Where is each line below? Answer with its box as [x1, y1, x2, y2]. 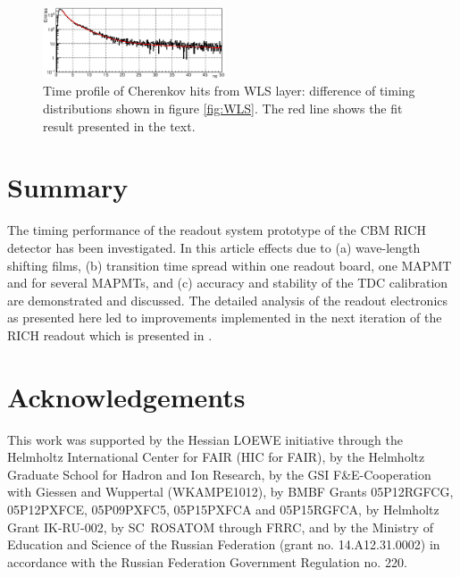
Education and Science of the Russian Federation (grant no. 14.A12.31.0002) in [7, 535, 440, 554]
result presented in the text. [43, 116, 196, 135]
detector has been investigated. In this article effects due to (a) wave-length [7, 238, 421, 256]
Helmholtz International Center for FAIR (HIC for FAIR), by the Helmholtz [7, 447, 425, 466]
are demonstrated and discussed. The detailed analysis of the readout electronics [7, 290, 448, 309]
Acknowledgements [7, 378, 246, 414]
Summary [7, 169, 129, 205]
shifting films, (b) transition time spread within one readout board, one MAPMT [7, 255, 452, 274]
